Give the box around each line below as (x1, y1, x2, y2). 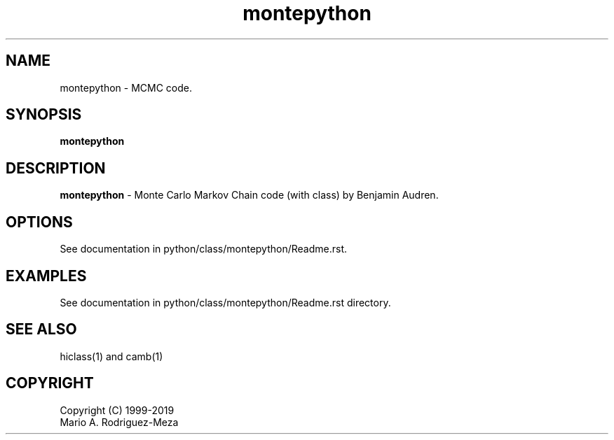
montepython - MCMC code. (60, 81, 192, 94)
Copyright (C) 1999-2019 (60, 404, 175, 416)
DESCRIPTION (6, 159, 106, 177)
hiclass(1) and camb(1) (60, 350, 163, 362)
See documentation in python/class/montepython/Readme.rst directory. (60, 296, 391, 308)
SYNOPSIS (6, 106, 82, 124)
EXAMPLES (6, 267, 87, 285)
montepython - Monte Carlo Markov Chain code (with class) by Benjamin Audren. (60, 189, 439, 201)
